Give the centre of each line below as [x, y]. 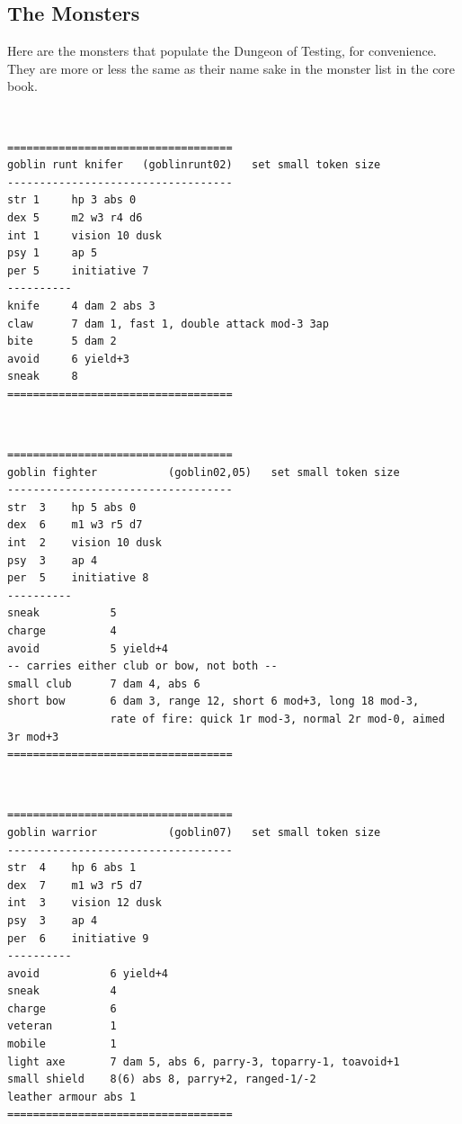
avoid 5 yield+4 [88, 648]
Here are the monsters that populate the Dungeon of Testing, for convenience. [222, 51]
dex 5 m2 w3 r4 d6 [75, 217]
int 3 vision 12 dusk [84, 903]
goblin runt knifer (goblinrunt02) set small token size [194, 165]
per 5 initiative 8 [78, 578]
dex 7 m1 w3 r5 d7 [75, 885]
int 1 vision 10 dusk [84, 235]
